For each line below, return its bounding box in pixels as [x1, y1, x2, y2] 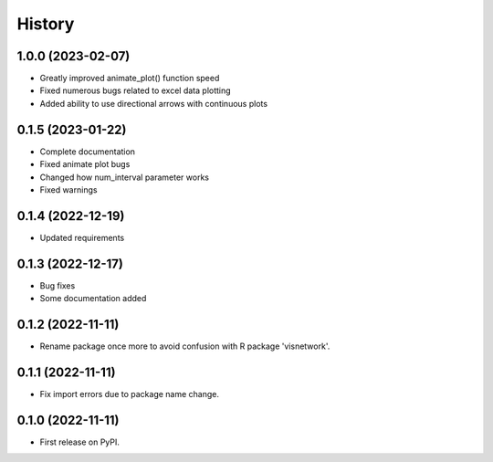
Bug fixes [39, 279, 76, 291]
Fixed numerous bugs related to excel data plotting [39, 85, 232, 96]
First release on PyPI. [39, 436, 121, 447]
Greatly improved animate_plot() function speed [39, 73, 220, 84]
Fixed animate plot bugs [39, 159, 131, 170]
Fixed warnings [39, 184, 98, 195]
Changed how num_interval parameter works [39, 172, 210, 183]
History [16, 14, 75, 34]
